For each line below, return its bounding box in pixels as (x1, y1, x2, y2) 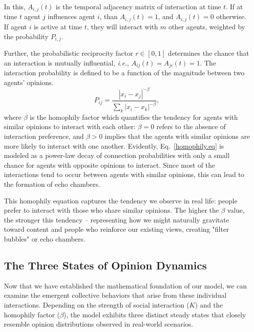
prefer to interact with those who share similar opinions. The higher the (4, 205, 219, 215)
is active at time (34, 21, 83, 31)
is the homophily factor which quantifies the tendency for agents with (30, 111, 238, 122)
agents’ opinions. (4, 77, 54, 87)
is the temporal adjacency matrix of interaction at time (56, 1, 221, 11)
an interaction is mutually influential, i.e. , (4, 57, 129, 67)
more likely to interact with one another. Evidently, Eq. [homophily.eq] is (4, 140, 224, 151)
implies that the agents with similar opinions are (105, 131, 250, 141)
